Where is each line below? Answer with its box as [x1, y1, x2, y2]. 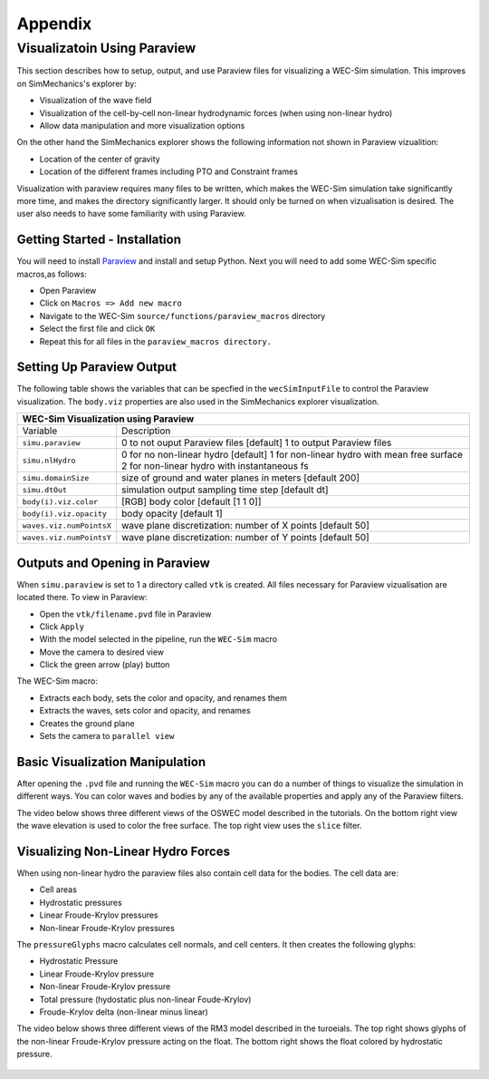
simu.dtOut [22, 485, 68, 494]
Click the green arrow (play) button [39, 659, 170, 670]
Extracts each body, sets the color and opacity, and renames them [39, 692, 287, 703]
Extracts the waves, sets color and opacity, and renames [39, 705, 251, 716]
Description [120, 424, 171, 437]
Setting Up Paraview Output [16, 359, 177, 375]
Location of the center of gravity [39, 153, 160, 164]
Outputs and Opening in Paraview [16, 555, 210, 570]
